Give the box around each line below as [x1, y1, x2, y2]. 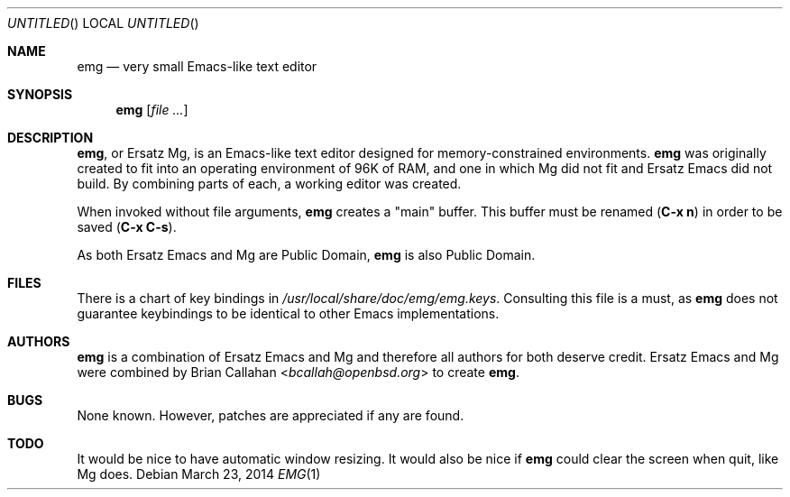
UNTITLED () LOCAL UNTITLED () [7, 15, 199, 31]
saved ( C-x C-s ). [77, 219, 177, 235]
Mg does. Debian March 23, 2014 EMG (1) [77, 466, 321, 482]
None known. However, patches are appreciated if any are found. [77, 408, 464, 423]
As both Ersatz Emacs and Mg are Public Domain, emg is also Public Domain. [77, 247, 536, 262]
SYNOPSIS [7, 87, 73, 102]
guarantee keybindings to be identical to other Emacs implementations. [77, 306, 500, 321]
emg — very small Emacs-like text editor [77, 59, 317, 74]
